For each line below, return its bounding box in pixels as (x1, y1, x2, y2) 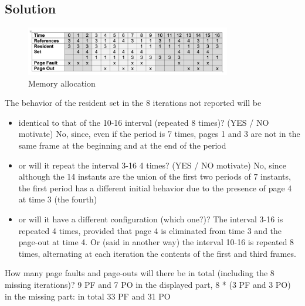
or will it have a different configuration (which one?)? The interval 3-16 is (18, 212, 283, 225)
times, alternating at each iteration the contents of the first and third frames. (18, 247, 296, 259)
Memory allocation (28, 77, 96, 89)
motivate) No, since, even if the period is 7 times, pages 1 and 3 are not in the (18, 128, 300, 140)
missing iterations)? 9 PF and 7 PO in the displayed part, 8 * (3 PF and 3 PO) (5, 278, 291, 290)
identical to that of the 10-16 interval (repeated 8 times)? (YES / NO (18, 116, 269, 128)
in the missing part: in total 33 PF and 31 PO (5, 290, 171, 302)
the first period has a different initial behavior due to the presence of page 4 (18, 181, 292, 194)
